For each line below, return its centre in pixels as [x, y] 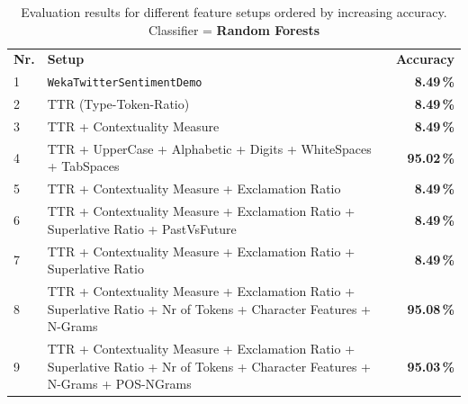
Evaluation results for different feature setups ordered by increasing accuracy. [234, 12]
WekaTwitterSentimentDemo [125, 83]
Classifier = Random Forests [234, 29]
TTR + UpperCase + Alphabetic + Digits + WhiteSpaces [209, 148]
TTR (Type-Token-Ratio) [118, 104]
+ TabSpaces [83, 166]
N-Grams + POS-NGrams [119, 384]
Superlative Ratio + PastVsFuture [142, 228]
